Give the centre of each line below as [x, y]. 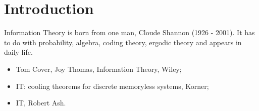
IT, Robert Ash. [41, 103]
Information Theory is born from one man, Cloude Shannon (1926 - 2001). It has [129, 32]
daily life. [18, 52]
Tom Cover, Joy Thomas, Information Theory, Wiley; [99, 69]
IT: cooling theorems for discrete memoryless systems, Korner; [112, 86]
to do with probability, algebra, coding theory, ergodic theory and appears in [123, 42]
